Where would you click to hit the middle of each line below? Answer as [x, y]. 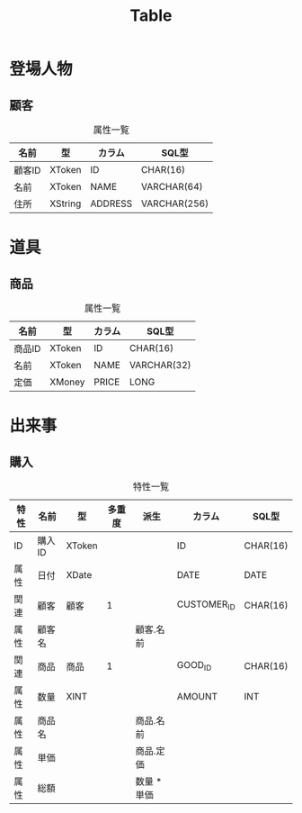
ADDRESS [111, 203]
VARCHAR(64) [172, 187]
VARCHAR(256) [175, 203]
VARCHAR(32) [160, 365]
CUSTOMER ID [206, 605]
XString [65, 203]
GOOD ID [194, 666]
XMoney [67, 382]
